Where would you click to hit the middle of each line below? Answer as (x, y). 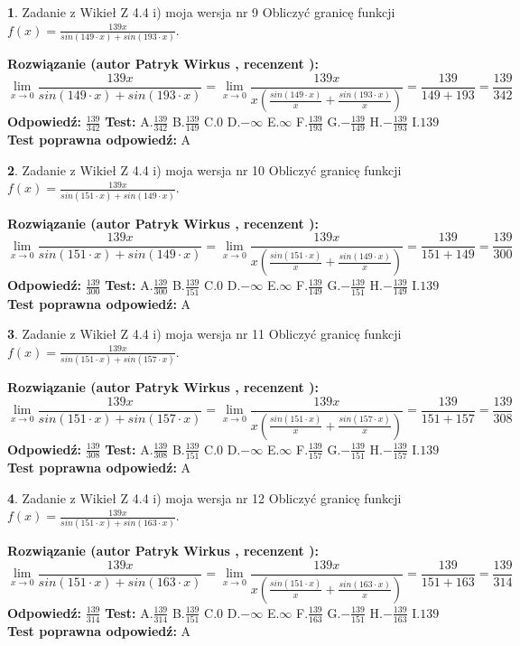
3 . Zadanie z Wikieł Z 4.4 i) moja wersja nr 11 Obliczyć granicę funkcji (204, 334)
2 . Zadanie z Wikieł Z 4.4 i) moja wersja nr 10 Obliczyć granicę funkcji (204, 169)
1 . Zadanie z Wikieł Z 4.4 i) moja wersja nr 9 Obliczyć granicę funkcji (201, 12)
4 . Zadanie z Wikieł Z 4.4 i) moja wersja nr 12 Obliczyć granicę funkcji (204, 497)
